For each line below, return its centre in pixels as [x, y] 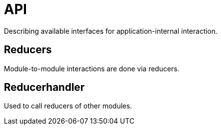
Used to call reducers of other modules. [68, 106]
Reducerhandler [44, 87]
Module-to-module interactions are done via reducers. [92, 68]
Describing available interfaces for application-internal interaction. [111, 31]
